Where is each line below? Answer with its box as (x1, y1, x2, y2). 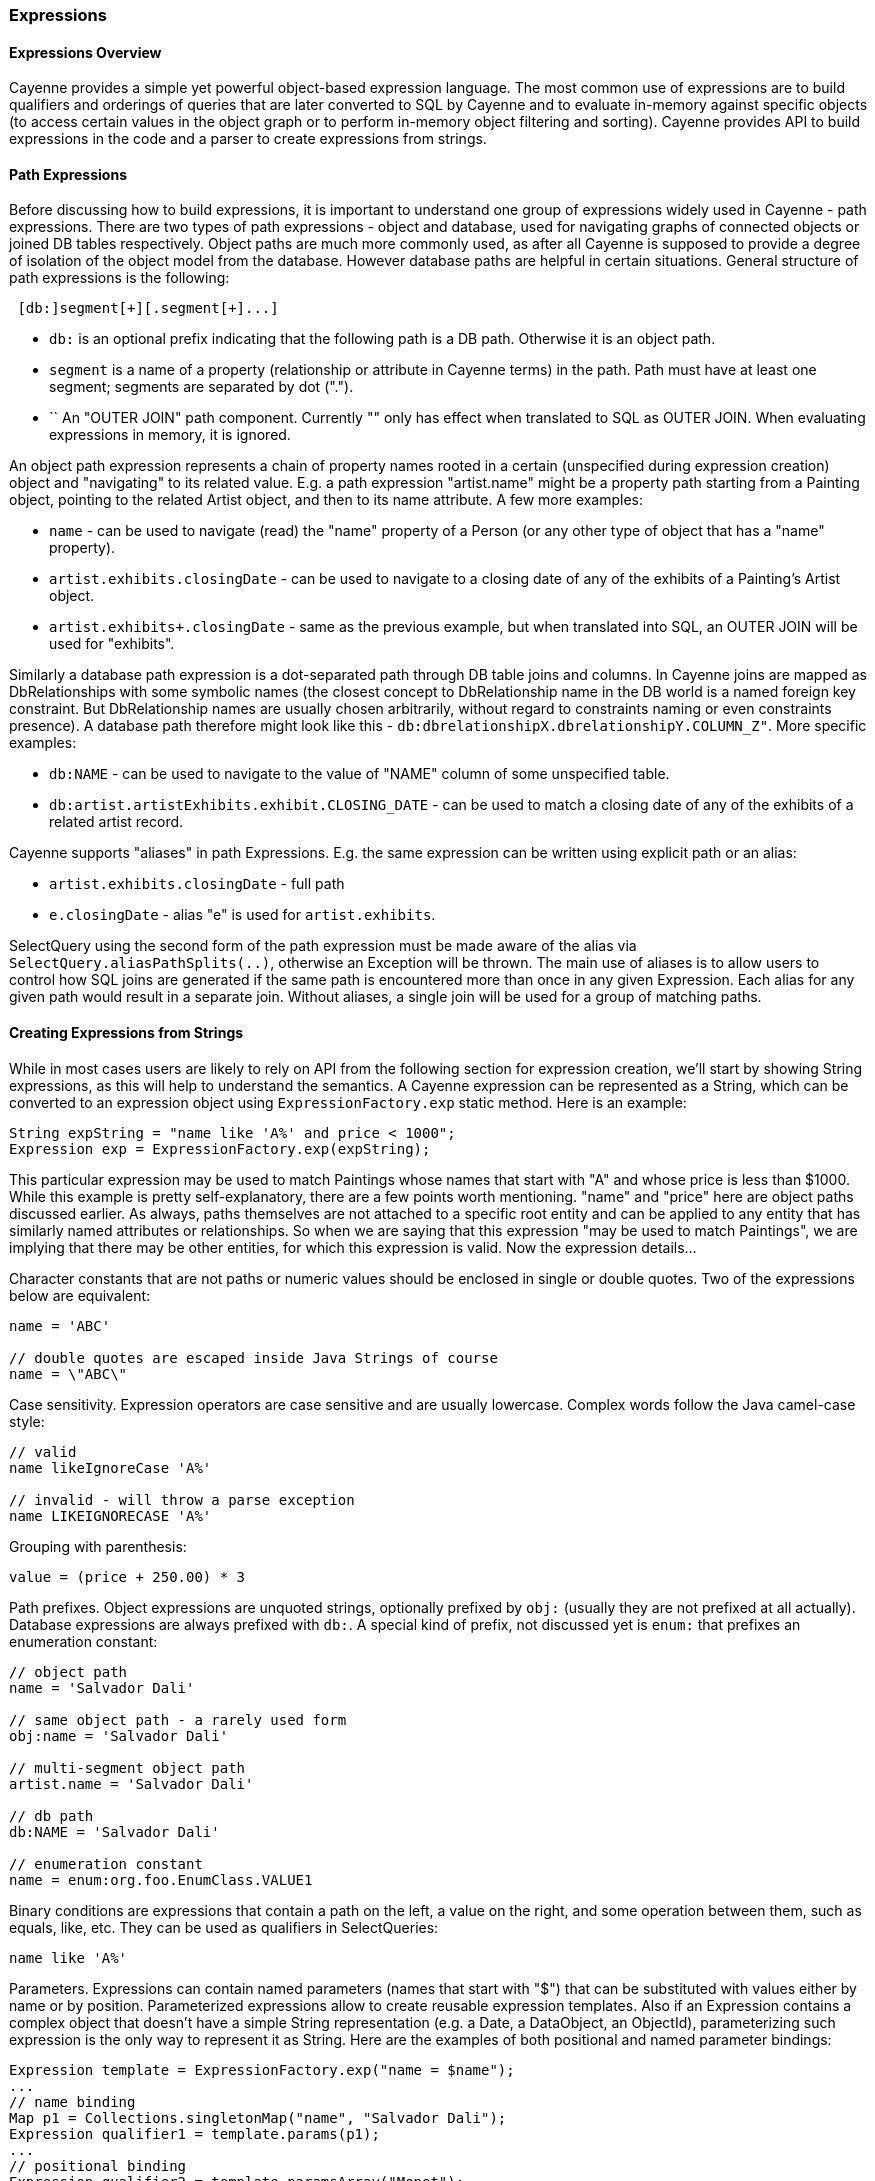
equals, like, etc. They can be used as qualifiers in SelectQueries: (9, 1918, 439, 1936)
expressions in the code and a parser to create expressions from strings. (9, 130, 487, 148)
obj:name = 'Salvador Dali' (9, 1727, 229, 1744)
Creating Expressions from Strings (9, 1024, 244, 1042)
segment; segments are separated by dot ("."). (49, 378, 354, 396)
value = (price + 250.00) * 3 (9, 1568, 246, 1585)
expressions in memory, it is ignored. (49, 426, 291, 444)
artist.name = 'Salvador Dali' (9, 1775, 254, 1792)
